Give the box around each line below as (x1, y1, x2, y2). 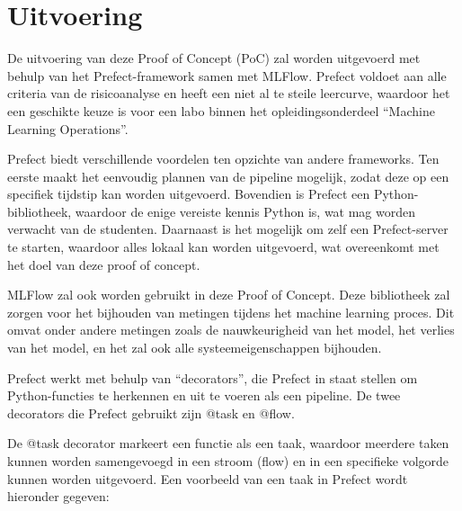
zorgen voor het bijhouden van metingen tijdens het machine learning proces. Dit (7, 302, 455, 321)
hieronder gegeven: (7, 487, 110, 506)
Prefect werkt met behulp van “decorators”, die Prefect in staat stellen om (7, 368, 418, 387)
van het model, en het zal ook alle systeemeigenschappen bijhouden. (7, 338, 382, 357)
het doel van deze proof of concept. (7, 255, 200, 273)
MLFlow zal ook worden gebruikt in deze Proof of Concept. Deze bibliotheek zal (7, 285, 450, 304)
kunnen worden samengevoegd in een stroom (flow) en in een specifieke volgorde (7, 452, 449, 470)
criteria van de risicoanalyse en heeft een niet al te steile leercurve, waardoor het (7, 84, 450, 103)
